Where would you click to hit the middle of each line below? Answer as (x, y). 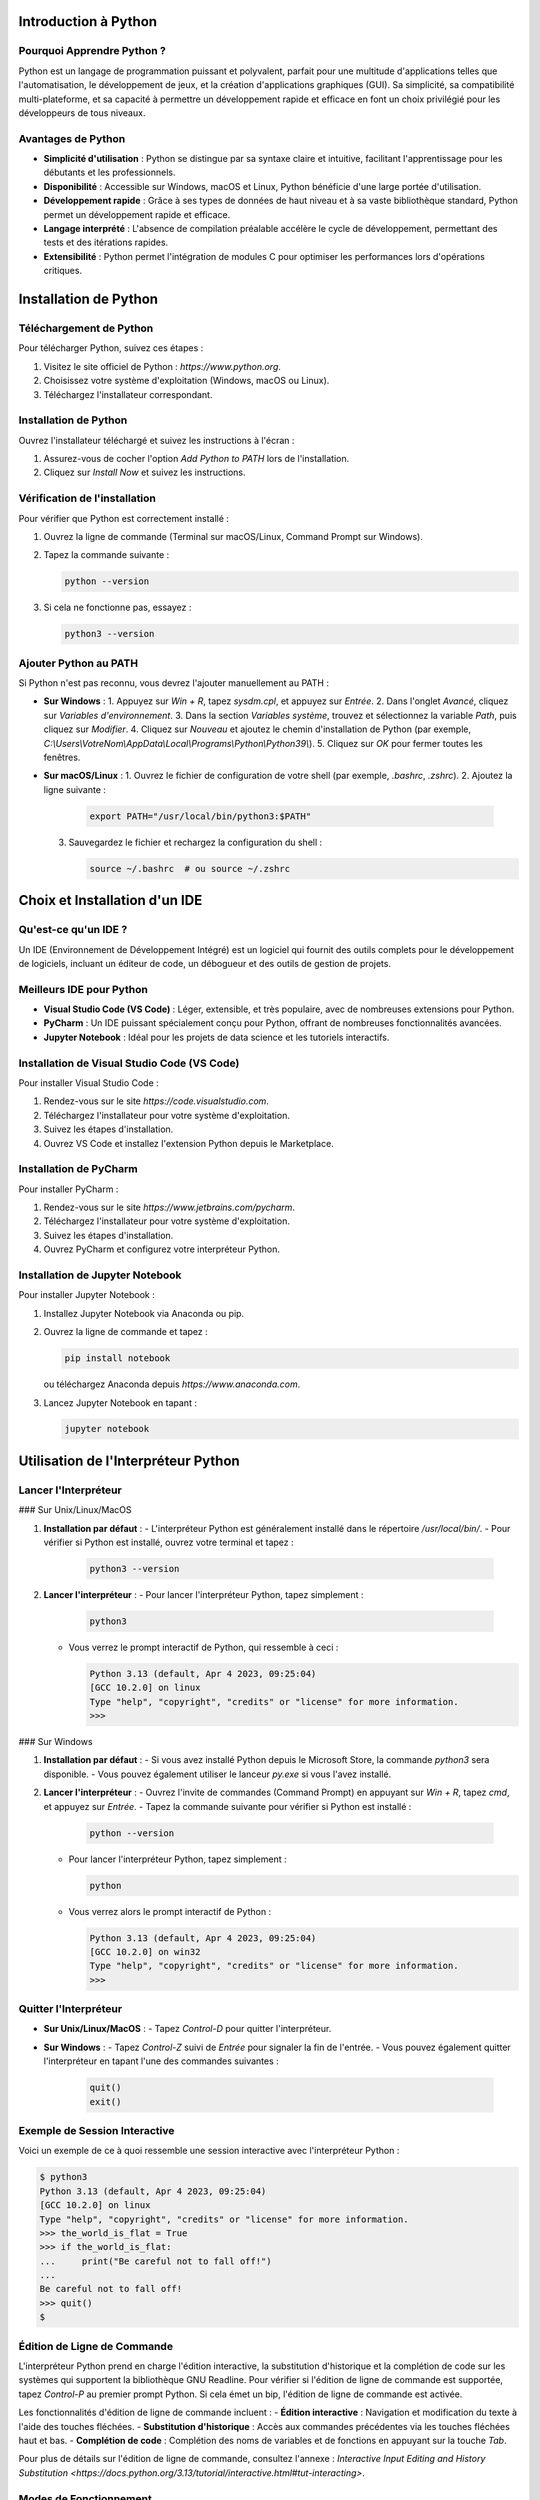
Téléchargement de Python (86, 328)
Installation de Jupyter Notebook (100, 1275)
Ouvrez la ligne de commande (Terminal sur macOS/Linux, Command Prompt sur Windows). (233, 536)
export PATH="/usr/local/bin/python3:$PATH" (200, 816)
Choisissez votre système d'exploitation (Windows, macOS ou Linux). (186, 381)
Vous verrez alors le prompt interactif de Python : (170, 1911)
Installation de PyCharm (78, 1169)
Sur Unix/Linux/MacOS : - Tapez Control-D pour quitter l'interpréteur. (187, 2029)
